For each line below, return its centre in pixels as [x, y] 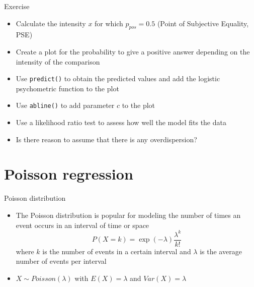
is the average [221, 251]
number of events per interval [61, 261]
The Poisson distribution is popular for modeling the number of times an [128, 215]
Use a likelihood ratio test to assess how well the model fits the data [121, 122]
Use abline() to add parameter [65, 105]
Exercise [17, 6]
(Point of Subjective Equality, [203, 23]
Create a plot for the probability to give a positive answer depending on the [133, 51]
